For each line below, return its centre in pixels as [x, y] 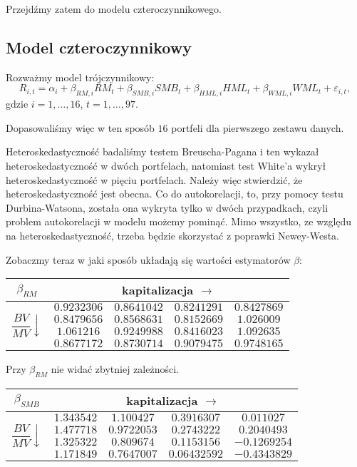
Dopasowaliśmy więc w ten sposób [80, 127]
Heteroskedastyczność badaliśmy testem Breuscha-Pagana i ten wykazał [162, 152]
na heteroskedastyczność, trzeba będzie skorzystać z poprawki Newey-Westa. [172, 235]
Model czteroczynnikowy [99, 47]
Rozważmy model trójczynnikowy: [80, 77]
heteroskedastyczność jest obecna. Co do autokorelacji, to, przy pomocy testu [175, 194]
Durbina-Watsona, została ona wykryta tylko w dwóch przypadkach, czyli [167, 207]
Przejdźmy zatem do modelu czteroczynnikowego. [114, 9]
